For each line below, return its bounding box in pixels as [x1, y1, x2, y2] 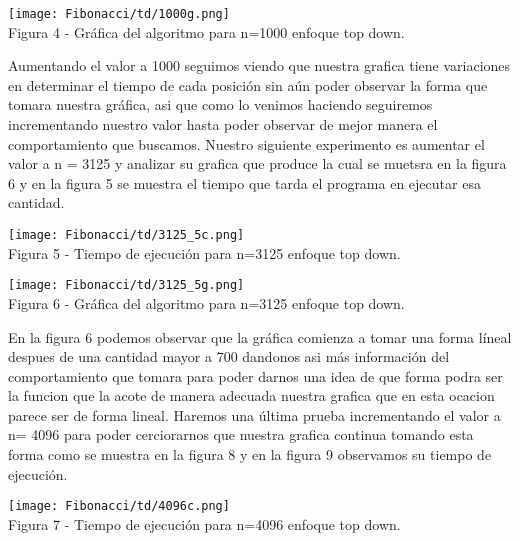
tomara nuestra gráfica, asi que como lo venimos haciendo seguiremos [8, 94, 433, 115]
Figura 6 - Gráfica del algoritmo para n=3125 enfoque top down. [8, 292, 405, 313]
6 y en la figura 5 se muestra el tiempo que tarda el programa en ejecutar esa [8, 172, 481, 193]
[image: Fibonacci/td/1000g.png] [8, 7, 230, 21]
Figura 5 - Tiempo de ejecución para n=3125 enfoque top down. [8, 242, 401, 263]
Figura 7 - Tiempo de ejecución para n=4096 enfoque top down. [8, 513, 401, 534]
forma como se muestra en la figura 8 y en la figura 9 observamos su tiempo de [8, 444, 492, 465]
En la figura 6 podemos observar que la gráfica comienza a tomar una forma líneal [8, 326, 512, 347]
